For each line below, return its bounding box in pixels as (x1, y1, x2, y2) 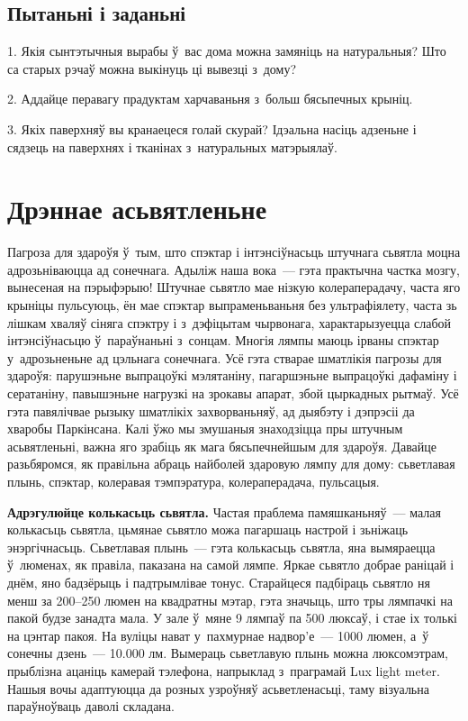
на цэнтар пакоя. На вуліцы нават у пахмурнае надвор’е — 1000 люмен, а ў (7, 625, 429, 644)
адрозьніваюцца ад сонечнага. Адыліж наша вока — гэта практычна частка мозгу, (7, 260, 460, 278)
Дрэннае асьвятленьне (7, 190, 267, 227)
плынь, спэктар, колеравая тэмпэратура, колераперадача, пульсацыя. (7, 472, 380, 491)
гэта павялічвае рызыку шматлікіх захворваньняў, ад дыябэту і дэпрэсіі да (7, 401, 415, 420)
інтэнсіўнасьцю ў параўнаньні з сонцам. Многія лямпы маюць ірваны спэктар (7, 331, 439, 350)
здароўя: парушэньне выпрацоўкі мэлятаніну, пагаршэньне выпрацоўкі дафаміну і (7, 366, 457, 385)
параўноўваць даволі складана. (7, 697, 175, 716)
